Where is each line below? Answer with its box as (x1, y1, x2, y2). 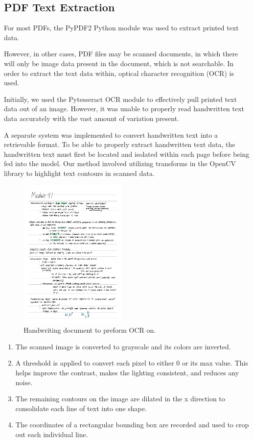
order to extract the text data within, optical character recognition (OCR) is (4, 68, 234, 78)
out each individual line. (15, 429, 88, 439)
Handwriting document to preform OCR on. (23, 325, 156, 335)
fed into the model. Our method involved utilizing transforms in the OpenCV (4, 158, 236, 169)
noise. (15, 377, 33, 387)
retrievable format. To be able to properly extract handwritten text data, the (4, 139, 235, 149)
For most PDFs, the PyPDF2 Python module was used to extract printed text (4, 23, 239, 33)
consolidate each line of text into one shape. (15, 403, 147, 413)
